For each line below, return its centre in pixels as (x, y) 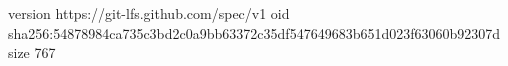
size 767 (32, 52)
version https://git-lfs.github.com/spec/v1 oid (149, 13)
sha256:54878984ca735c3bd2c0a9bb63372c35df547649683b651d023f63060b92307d (254, 32)
